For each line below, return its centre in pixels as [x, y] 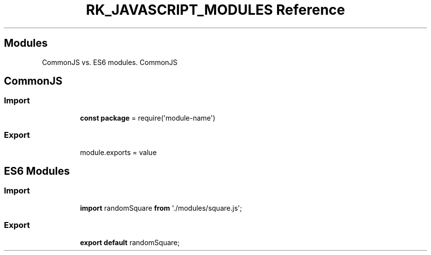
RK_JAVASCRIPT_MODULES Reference [215, 10]
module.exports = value [118, 152]
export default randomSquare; [130, 242]
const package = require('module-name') [148, 118]
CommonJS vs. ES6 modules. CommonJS [110, 62]
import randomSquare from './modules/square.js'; [161, 208]
